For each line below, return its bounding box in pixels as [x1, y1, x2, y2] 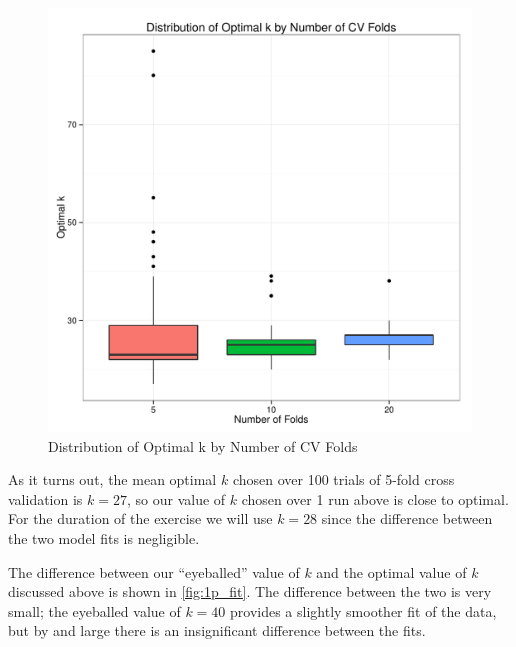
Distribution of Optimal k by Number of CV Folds [48, 435, 358, 456]
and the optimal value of [316, 561, 467, 582]
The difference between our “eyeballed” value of [8, 561, 300, 582]
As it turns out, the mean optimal [8, 469, 217, 490]
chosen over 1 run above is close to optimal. [241, 488, 509, 509]
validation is [8, 488, 83, 509]
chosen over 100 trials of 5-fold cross [232, 469, 455, 490]
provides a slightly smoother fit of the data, [230, 600, 497, 621]
